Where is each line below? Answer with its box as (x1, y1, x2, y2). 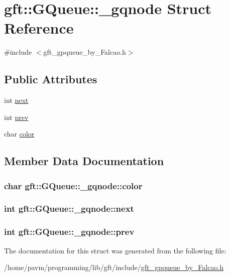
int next (4, 95, 29, 105)
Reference (4, 18, 74, 38)
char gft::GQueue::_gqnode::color (4, 179, 143, 192)
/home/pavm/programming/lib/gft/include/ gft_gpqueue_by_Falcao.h (4, 262, 224, 272)
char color (4, 128, 35, 139)
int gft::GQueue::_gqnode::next (4, 202, 134, 215)
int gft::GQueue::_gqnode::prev (4, 225, 135, 238)
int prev (4, 111, 29, 122)
